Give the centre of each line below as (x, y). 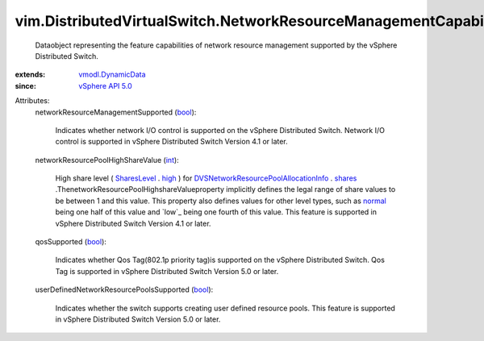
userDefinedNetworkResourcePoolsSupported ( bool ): (124, 289)
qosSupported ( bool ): (71, 242)
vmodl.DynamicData (112, 75)
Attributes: (32, 101)
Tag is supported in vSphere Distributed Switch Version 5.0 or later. (167, 271)
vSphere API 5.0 (105, 85)
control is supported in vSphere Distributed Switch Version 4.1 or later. (171, 142)
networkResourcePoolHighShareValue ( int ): (107, 160)
